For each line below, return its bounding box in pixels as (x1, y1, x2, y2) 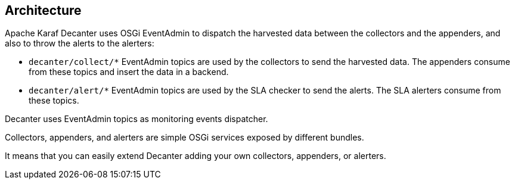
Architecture (5, 3, 82, 18)
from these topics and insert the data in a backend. (29, 67, 229, 77)
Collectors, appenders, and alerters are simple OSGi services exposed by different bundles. (5, 132, 364, 143)
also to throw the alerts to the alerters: (5, 38, 154, 49)
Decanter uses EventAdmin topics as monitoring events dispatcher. (5, 114, 268, 124)
